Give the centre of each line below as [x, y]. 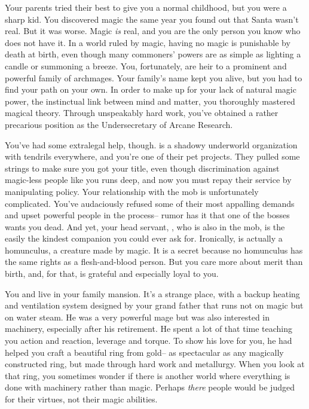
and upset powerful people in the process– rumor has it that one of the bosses [147, 215]
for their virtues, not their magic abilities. [81, 399]
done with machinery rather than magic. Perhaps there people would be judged [150, 387]
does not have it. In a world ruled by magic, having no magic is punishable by [148, 42]
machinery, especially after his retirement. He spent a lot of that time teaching [149, 329]
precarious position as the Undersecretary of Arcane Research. [119, 124]
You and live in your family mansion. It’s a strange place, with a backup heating [152, 293]
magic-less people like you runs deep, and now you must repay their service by [148, 180]
